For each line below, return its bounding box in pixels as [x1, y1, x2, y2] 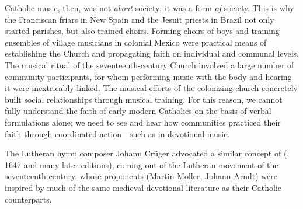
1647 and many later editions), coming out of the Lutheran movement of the [5, 158, 278, 170]
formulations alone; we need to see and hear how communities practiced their [5, 116, 281, 128]
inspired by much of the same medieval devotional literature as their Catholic [5, 181, 282, 193]
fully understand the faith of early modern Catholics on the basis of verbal [5, 104, 271, 117]
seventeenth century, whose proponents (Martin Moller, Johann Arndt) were [5, 170, 277, 182]
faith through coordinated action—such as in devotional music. [5, 127, 230, 140]
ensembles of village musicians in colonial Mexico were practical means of [5, 36, 267, 48]
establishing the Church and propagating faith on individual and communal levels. [5, 47, 299, 60]
